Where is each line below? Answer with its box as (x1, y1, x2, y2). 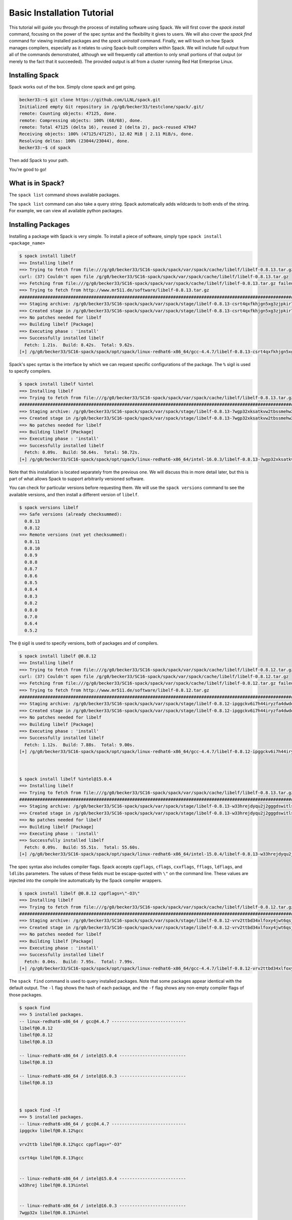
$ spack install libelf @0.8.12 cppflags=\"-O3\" (19, 891, 140, 896)
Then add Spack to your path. (9, 158, 69, 163)
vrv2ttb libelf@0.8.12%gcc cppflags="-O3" (19, 1141, 122, 1147)
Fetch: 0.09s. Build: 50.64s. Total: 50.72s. (24, 449, 140, 455)
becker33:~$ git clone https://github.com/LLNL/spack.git (19, 97, 161, 102)
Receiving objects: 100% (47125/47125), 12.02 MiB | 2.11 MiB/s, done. (19, 131, 194, 137)
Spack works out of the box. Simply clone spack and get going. (9, 84, 136, 90)
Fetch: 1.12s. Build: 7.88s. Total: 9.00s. (24, 742, 135, 748)
